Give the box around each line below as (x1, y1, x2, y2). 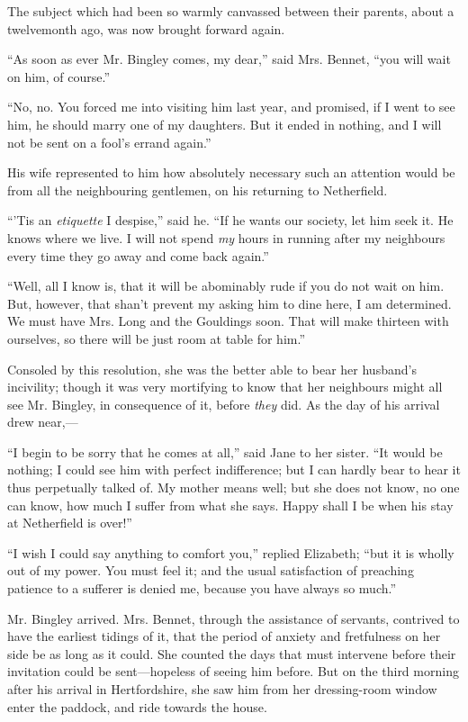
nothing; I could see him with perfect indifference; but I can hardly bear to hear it (7, 460, 461, 479)
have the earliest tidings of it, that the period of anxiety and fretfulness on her (7, 627, 441, 645)
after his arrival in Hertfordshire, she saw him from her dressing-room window (7, 680, 437, 698)
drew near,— (7, 412, 78, 431)
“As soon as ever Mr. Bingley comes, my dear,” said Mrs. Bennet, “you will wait (7, 50, 451, 68)
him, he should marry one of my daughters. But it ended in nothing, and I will (7, 114, 442, 133)
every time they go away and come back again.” (7, 246, 269, 265)
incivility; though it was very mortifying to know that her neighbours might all (7, 377, 443, 396)
